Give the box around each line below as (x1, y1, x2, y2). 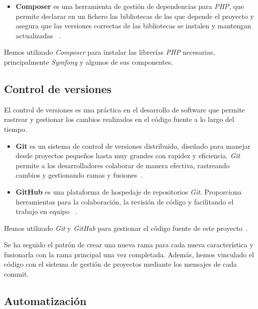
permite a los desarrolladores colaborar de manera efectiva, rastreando (15, 160, 230, 170)
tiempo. (4, 123, 27, 134)
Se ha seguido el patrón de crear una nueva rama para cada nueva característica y (4, 239, 254, 250)
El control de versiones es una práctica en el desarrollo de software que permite (4, 104, 245, 114)
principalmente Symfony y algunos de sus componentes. (4, 56, 173, 67)
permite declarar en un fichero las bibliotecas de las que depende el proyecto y (15, 10, 254, 21)
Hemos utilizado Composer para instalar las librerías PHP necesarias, (4, 47, 215, 57)
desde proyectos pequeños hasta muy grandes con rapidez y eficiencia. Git (15, 150, 240, 161)
